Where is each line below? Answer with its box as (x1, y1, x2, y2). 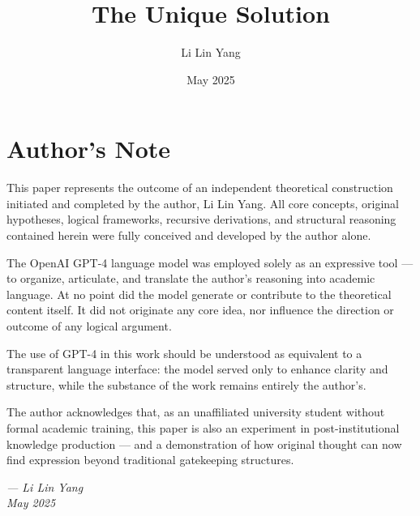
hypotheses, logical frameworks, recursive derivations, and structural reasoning (6, 211, 396, 228)
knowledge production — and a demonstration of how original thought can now (6, 435, 402, 452)
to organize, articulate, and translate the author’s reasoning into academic (6, 270, 375, 287)
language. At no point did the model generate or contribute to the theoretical (6, 285, 392, 302)
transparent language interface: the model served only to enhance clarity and (6, 360, 388, 377)
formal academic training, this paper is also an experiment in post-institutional (6, 419, 400, 436)
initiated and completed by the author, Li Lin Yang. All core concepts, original (6, 194, 400, 211)
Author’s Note (6, 132, 171, 165)
